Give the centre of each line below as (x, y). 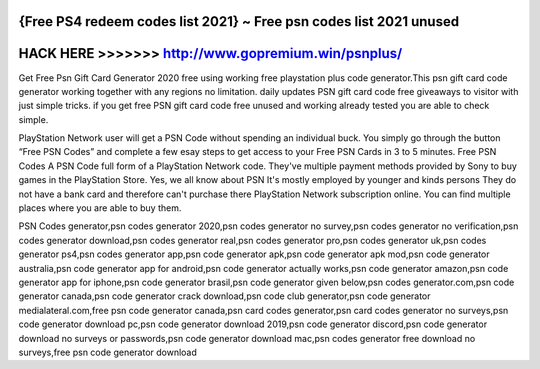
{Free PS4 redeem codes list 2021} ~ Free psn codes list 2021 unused (239, 21)
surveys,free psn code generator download (107, 352)
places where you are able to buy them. (100, 208)
